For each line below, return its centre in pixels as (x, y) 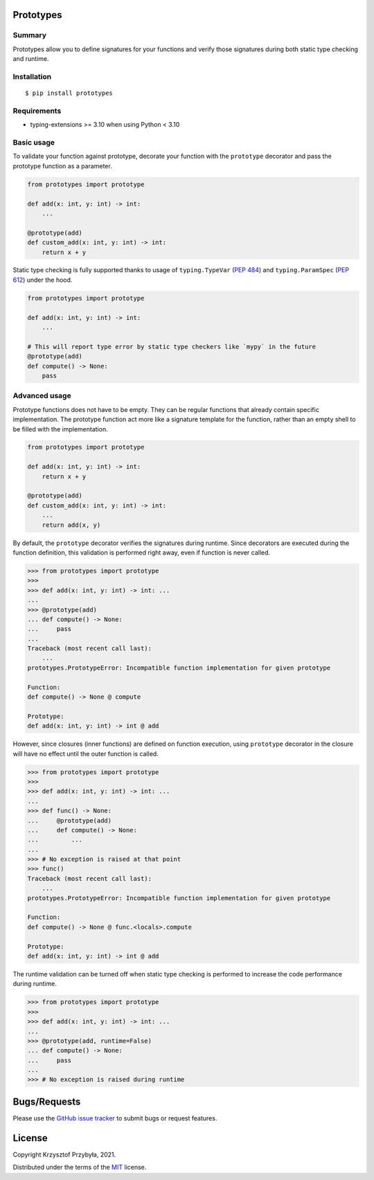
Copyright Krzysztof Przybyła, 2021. (64, 1154)
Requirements (37, 111)
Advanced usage (42, 396)
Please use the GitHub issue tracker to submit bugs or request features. (115, 1118)
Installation (32, 76)
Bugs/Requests (47, 1101)
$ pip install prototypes (69, 93)
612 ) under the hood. (43, 280)
